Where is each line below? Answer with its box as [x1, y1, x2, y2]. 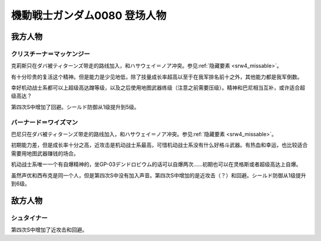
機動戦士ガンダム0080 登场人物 [11, 9, 166, 22]
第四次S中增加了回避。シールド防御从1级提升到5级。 [11, 103, 140, 110]
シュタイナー [11, 214, 48, 222]
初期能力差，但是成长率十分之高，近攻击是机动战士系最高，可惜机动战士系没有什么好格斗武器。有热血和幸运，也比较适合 [11, 142, 308, 149]
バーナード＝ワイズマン [11, 118, 78, 126]
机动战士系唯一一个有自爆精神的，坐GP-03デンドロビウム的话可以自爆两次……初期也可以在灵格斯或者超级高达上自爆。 [11, 161, 301, 168]
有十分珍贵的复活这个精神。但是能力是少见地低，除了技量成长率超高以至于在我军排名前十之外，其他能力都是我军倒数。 [11, 73, 303, 80]
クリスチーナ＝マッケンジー [11, 49, 90, 58]
